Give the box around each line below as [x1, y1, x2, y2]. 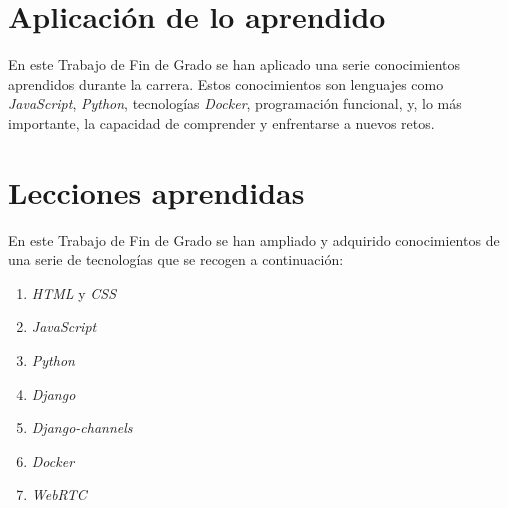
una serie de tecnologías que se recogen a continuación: [8, 249, 344, 270]
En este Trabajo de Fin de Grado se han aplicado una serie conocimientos [8, 54, 461, 75]
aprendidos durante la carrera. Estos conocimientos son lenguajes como [8, 73, 444, 94]
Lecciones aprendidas [8, 171, 305, 212]
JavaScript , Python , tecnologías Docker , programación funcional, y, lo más [8, 93, 462, 114]
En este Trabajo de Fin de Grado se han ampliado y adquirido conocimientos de [8, 229, 500, 250]
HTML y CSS [31, 282, 117, 303]
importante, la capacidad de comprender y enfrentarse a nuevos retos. [8, 112, 435, 133]
